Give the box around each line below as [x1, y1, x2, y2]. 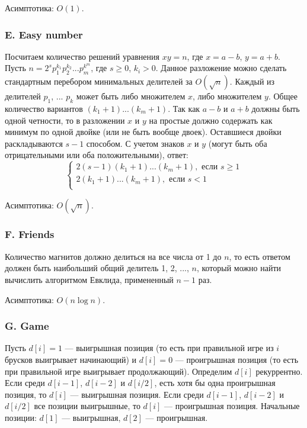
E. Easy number [5, 27, 83, 41]
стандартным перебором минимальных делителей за [5, 75, 193, 88]
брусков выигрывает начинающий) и [5, 353, 137, 365]
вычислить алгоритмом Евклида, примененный [5, 273, 174, 285]
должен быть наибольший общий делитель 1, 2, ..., [5, 262, 189, 274]
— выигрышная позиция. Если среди [70, 388, 204, 400]
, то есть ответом [229, 250, 290, 262]
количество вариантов [5, 102, 83, 114]
